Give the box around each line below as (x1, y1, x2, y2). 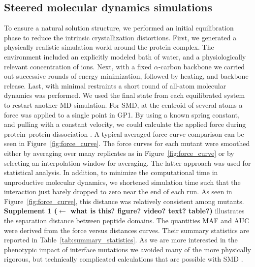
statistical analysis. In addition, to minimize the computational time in (4, 167, 218, 178)
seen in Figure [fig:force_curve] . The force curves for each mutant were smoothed (4, 138, 250, 148)
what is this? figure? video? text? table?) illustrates (70, 206, 245, 216)
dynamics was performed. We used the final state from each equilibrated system (4, 90, 245, 100)
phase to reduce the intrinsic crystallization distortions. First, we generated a (4, 32, 237, 42)
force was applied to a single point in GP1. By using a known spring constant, (4, 109, 240, 119)
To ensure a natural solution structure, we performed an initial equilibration (4, 23, 234, 33)
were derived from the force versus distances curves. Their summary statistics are (4, 225, 249, 235)
